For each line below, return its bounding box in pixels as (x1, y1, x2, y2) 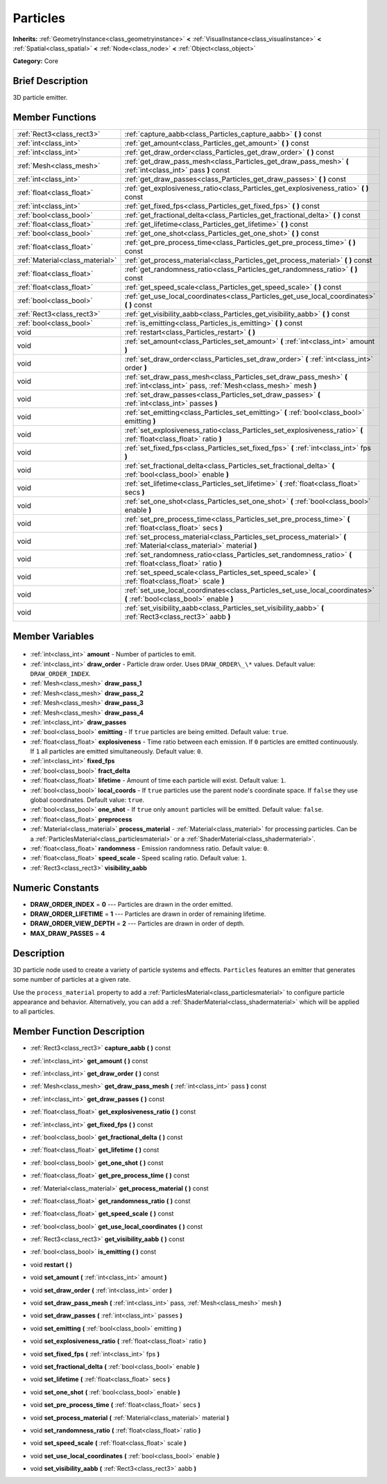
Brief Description (12, 75, 88, 87)
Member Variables (12, 630, 94, 642)
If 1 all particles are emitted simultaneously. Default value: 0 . (30, 747, 203, 756)
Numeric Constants (12, 882, 100, 894)
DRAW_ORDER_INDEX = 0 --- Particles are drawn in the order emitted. (30, 900, 233, 908)
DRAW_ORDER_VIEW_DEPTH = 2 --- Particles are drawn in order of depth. (30, 919, 246, 928)
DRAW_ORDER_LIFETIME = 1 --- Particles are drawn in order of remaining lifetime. (30, 910, 266, 919)
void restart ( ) (30, 1260, 73, 1269)
